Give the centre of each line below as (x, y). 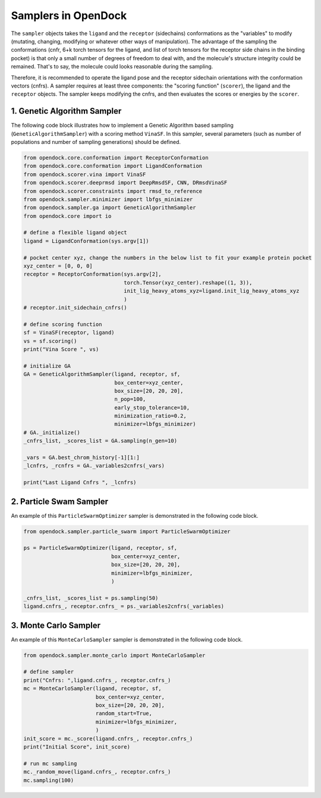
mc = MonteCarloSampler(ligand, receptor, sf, (92, 689)
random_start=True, (124, 713)
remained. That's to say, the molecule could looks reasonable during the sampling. (112, 67)
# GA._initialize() (52, 432)
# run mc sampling (50, 763)
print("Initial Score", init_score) (77, 747)
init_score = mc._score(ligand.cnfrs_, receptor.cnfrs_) (108, 738)
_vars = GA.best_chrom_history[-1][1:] (81, 458)
